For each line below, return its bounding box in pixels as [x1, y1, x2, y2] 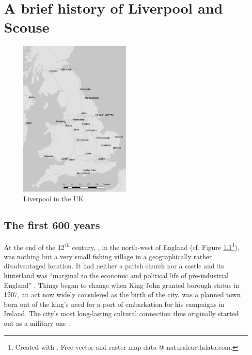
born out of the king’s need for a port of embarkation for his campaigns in [4, 299, 225, 309]
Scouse [4, 17, 49, 37]
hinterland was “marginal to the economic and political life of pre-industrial [4, 270, 229, 280]
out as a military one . [4, 318, 70, 328]
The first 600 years [4, 217, 100, 232]
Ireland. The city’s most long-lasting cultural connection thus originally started [4, 308, 239, 319]
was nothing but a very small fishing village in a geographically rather [4, 251, 212, 261]
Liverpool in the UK [23, 193, 84, 203]
